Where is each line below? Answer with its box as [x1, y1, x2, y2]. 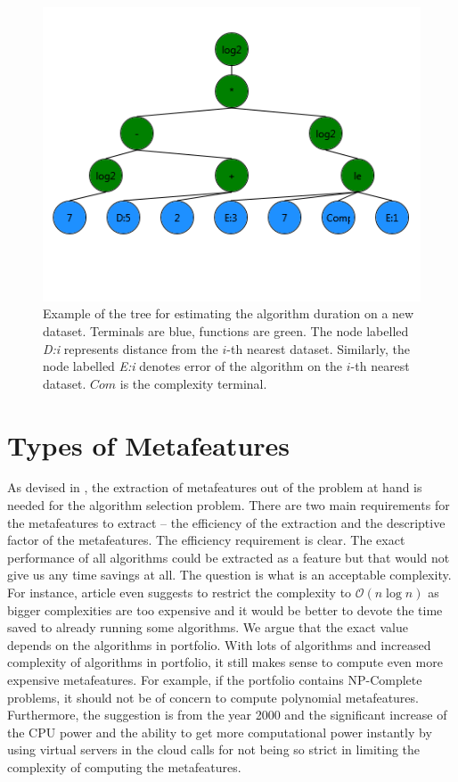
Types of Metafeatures [7, 426, 290, 463]
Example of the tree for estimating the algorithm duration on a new [43, 304, 414, 323]
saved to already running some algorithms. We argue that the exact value [7, 618, 408, 637]
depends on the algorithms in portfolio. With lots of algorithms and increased [7, 635, 431, 654]
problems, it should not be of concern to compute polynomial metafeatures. [7, 687, 419, 706]
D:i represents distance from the [43, 339, 218, 358]
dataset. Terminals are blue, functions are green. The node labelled [43, 321, 409, 340]
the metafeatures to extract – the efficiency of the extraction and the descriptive [7, 513, 446, 531]
